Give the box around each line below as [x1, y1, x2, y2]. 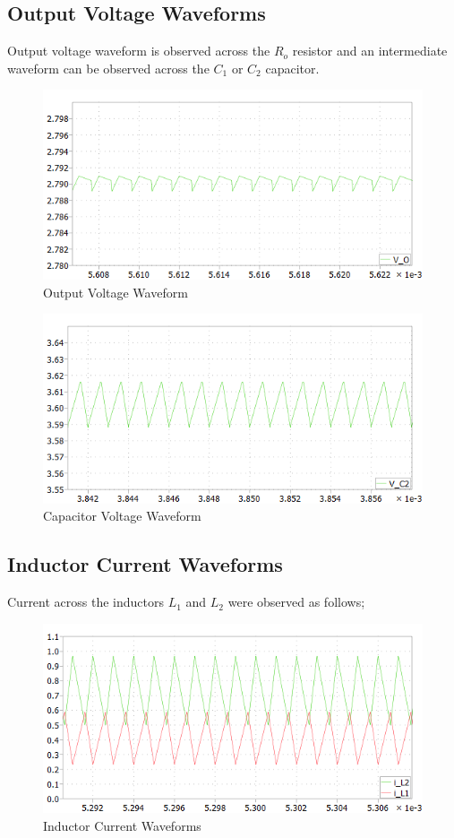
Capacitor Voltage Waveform [43, 506, 201, 525]
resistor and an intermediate [292, 41, 448, 60]
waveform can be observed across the [7, 58, 210, 77]
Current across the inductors [7, 592, 164, 611]
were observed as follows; [227, 592, 365, 611]
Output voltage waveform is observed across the [7, 41, 270, 60]
